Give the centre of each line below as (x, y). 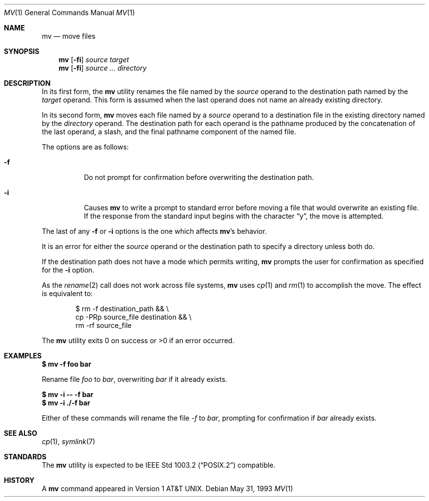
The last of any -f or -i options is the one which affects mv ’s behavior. (154, 231)
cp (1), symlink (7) (69, 441)
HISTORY (19, 480)
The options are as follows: (85, 147)
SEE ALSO (21, 433)
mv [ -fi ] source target (94, 60)
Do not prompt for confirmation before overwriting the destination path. (199, 177)
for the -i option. (68, 270)
